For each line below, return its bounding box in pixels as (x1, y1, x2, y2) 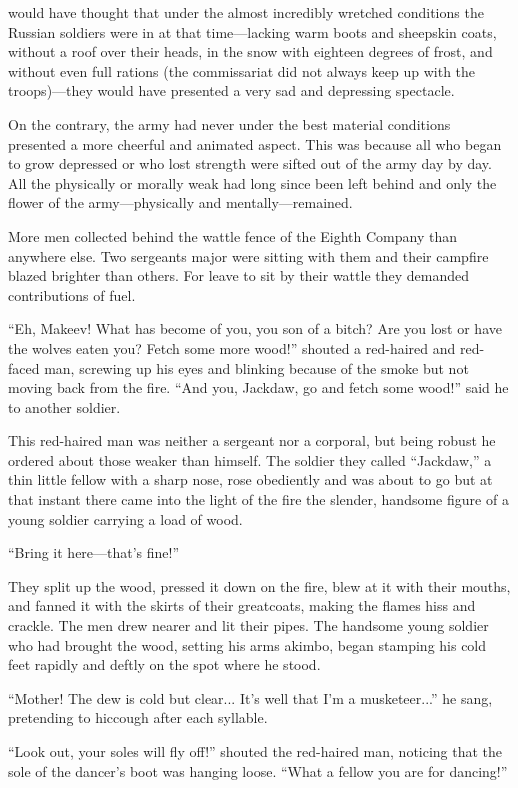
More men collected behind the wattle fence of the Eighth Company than (8, 225, 458, 246)
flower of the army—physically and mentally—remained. (8, 192, 353, 213)
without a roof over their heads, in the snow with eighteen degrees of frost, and (8, 41, 493, 62)
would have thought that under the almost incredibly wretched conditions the (8, 2, 484, 22)
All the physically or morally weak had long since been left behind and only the (8, 172, 497, 193)
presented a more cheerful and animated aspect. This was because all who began (8, 133, 502, 154)
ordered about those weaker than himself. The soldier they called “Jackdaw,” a (8, 449, 492, 470)
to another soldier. (8, 396, 121, 417)
